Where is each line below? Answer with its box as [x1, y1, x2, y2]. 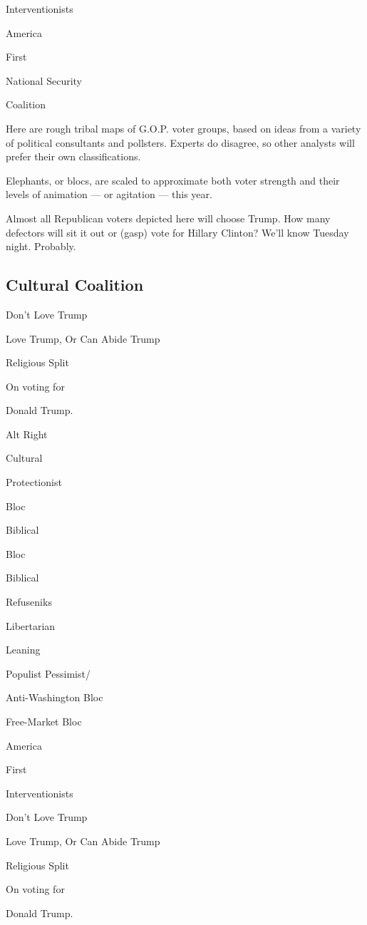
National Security [6, 73, 83, 88]
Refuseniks [6, 594, 52, 609]
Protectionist [6, 475, 62, 490]
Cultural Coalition [6, 274, 144, 296]
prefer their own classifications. [6, 149, 141, 164]
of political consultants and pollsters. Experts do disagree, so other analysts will [6, 135, 355, 150]
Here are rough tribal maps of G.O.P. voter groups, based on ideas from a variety [6, 120, 361, 135]
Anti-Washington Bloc [6, 690, 103, 705]
